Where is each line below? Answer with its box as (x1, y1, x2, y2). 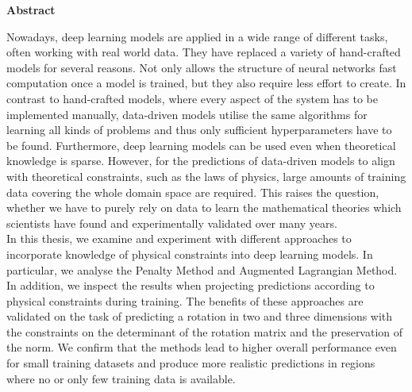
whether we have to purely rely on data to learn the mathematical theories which (6, 199, 402, 216)
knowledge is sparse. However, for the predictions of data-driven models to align (6, 152, 395, 169)
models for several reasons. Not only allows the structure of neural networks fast (6, 59, 397, 75)
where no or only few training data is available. (6, 370, 236, 386)
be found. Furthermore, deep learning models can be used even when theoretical (6, 136, 396, 153)
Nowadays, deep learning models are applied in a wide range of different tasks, (6, 28, 388, 44)
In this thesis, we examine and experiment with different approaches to (6, 230, 352, 247)
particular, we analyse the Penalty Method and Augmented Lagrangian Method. (6, 261, 398, 278)
